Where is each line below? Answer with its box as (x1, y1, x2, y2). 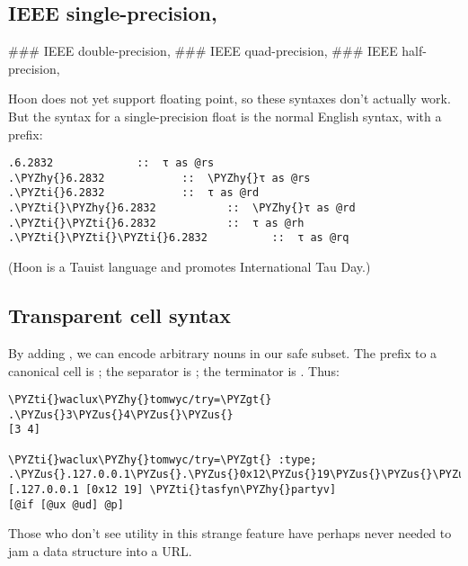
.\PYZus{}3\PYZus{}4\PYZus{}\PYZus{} (8, 408, 234, 421)
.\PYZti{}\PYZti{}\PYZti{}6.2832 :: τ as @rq (8, 231, 349, 245)
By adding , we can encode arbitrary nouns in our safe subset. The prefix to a (8, 343, 437, 362)
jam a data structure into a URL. (8, 541, 192, 560)
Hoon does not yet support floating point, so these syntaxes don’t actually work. (8, 89, 451, 108)
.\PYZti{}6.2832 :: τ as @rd (8, 186, 260, 200)
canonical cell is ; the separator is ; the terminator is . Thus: (8, 361, 340, 380)
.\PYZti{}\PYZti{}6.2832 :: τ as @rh (8, 216, 305, 229)
